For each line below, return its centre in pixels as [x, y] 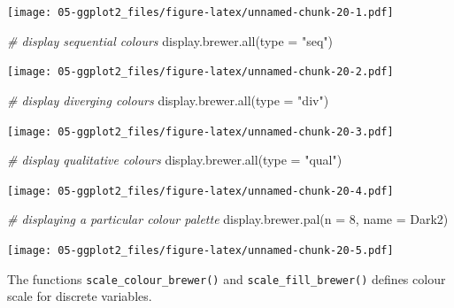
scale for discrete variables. [80, 296]
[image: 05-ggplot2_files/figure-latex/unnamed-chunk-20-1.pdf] [200, 12]
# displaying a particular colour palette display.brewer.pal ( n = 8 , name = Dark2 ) [228, 219]
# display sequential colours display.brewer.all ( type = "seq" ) [170, 40]
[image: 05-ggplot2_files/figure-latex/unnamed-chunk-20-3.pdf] [200, 131]
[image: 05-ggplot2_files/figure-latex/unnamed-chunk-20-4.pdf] [200, 191]
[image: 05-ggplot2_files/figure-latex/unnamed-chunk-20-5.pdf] [200, 250]
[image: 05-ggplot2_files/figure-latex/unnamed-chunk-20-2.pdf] [200, 72]
